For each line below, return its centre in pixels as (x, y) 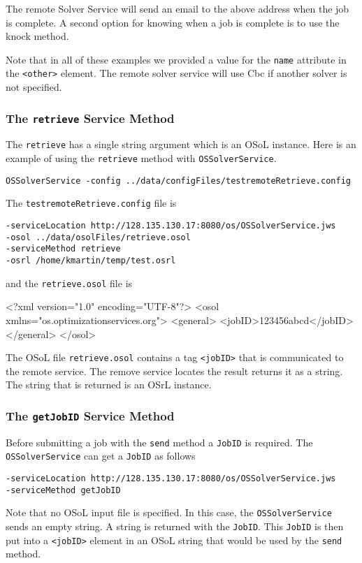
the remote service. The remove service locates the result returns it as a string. (174, 371)
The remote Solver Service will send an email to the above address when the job (178, 8)
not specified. (34, 87)
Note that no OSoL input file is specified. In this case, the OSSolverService (169, 512)
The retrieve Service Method (90, 118)
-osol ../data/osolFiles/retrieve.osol (98, 237)
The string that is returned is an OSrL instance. (109, 385)
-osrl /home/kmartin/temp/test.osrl (91, 261)
